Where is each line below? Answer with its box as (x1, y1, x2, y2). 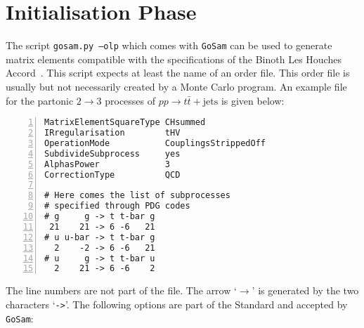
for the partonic (6, 93, 74, 107)
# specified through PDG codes (44, 201, 190, 211)
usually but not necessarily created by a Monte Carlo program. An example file (6, 79, 347, 93)
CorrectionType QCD (44, 169, 181, 180)
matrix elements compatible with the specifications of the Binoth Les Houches (6, 51, 342, 66)
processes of (105, 93, 156, 107)
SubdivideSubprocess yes (44, 148, 181, 159)
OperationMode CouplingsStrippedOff (44, 138, 266, 148)
